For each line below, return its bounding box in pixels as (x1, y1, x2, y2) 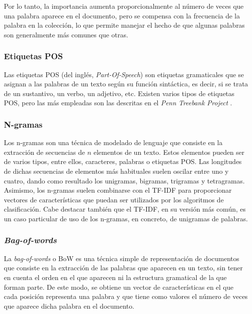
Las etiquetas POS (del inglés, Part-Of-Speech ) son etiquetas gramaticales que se (4, 69, 244, 79)
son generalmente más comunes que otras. (4, 29, 128, 39)
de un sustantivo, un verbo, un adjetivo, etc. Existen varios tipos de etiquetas (4, 88, 235, 98)
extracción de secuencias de (4, 147, 85, 157)
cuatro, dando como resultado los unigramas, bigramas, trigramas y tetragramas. (4, 175, 245, 185)
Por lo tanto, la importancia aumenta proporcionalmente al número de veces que (4, 1, 244, 11)
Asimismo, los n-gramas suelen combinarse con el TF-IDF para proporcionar (4, 185, 232, 195)
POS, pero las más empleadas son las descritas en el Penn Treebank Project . (4, 98, 232, 108)
